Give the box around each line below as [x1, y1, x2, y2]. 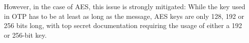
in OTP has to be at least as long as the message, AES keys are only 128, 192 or [4, 11, 245, 21]
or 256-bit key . [4, 29, 47, 40]
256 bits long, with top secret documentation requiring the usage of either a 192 [4, 20, 242, 30]
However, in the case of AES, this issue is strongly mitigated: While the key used [4, 1, 246, 11]
